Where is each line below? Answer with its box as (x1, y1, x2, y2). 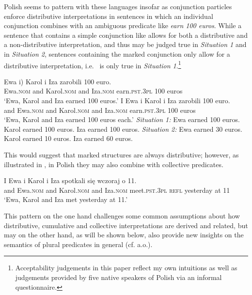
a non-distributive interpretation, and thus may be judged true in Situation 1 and (4, 39, 247, 49)
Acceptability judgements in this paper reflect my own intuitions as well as (15, 263, 237, 273)
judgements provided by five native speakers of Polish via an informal (15, 272, 222, 282)
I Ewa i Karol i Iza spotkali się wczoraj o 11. (4, 175, 137, 186)
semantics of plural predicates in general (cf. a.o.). (4, 239, 153, 249)
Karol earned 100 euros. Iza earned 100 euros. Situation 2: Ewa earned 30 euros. (4, 124, 242, 134)
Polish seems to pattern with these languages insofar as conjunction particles (4, 1, 232, 11)
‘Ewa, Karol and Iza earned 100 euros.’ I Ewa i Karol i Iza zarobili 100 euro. (4, 95, 230, 105)
